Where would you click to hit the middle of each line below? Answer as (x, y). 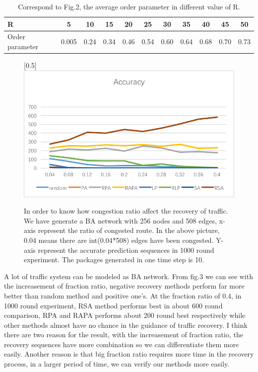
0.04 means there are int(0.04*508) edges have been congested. (119, 240)
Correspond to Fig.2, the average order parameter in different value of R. (129, 6)
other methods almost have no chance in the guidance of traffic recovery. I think (126, 325)
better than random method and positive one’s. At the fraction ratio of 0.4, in (123, 295)
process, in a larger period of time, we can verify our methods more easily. (117, 364)
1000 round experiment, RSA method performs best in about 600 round (113, 305)
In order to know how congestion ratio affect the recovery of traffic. (126, 211)
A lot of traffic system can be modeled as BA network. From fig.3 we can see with (129, 276)
